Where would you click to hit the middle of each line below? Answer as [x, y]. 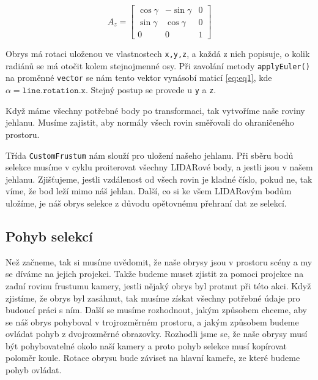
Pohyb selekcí [49, 236]
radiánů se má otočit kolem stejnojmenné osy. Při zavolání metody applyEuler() [158, 65]
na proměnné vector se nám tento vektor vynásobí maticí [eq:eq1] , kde [139, 78]
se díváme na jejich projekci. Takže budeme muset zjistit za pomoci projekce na [155, 274]
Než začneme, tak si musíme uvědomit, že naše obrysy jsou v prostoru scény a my [159, 261]
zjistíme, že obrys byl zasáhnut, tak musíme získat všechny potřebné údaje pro [153, 298]
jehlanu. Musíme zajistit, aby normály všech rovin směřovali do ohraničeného [150, 122]
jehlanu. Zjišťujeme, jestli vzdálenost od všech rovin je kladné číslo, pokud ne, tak [159, 179]
